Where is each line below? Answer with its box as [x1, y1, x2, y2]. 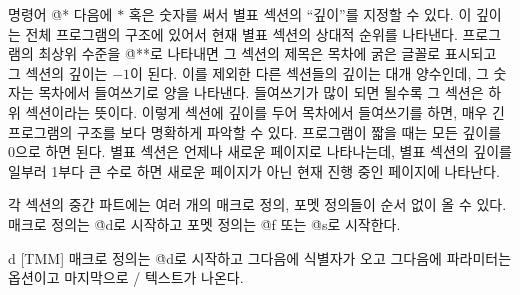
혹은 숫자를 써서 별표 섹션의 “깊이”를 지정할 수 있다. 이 [128, 4, 472, 24]
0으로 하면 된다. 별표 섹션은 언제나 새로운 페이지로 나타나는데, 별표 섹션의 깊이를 [8, 141, 512, 162]
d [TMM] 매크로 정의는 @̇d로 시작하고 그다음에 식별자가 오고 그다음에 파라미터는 [8, 247, 512, 268]
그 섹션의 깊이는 [8, 62, 108, 83]
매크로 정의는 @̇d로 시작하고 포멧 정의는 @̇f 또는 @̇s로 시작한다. [8, 213, 401, 234]
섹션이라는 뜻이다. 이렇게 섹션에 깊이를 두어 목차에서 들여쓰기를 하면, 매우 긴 [25, 101, 505, 122]
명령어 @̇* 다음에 [8, 4, 113, 24]
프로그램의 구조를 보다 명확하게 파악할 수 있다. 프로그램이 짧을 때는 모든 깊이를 [8, 121, 502, 142]
